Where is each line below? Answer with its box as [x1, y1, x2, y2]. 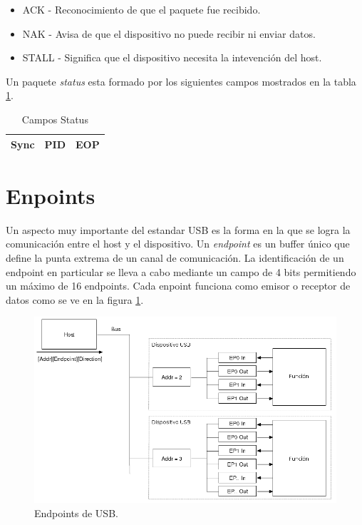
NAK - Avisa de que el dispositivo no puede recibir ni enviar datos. [22, 26, 316, 41]
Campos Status [21, 111, 88, 126]
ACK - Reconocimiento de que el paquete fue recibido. [22, 2, 261, 16]
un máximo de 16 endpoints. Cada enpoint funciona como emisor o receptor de [6, 278, 351, 293]
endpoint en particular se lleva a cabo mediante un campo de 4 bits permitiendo [6, 264, 356, 279]
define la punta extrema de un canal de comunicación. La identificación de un [6, 250, 344, 265]
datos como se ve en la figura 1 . [6, 292, 144, 307]
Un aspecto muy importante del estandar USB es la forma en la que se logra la [6, 222, 351, 237]
